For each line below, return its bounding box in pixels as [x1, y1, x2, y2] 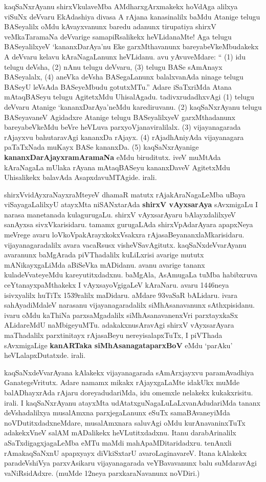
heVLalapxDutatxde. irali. [4, 350, 86, 360]
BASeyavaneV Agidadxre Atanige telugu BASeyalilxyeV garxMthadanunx [4, 111, 236, 122]
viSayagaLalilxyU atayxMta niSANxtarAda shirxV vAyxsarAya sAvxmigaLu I [4, 199, 258, 210]
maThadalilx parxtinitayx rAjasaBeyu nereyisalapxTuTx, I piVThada [4, 330, 223, 340]
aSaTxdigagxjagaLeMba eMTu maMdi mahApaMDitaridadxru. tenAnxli [4, 437, 232, 448]
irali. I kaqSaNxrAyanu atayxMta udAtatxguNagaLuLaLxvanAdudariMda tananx [4, 397, 260, 408]
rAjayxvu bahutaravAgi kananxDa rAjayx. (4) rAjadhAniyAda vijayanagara [4, 131, 244, 142]
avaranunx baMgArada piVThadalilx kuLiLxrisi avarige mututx [4, 249, 204, 260]
